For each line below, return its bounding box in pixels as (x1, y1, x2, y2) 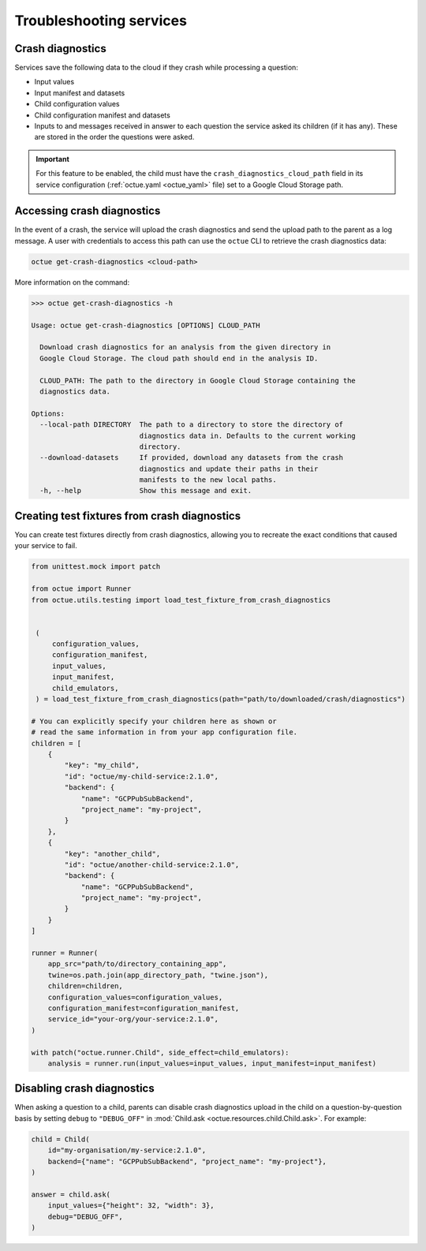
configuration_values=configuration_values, (47, 992, 223, 1002)
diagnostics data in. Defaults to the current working (139, 431, 357, 440)
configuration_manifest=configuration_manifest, (47, 1003, 240, 1013)
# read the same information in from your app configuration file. (31, 728, 298, 737)
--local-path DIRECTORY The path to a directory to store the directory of (39, 420, 343, 429)
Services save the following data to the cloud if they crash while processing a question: (14, 63, 299, 73)
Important (35, 154, 70, 163)
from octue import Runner (31, 584, 132, 593)
